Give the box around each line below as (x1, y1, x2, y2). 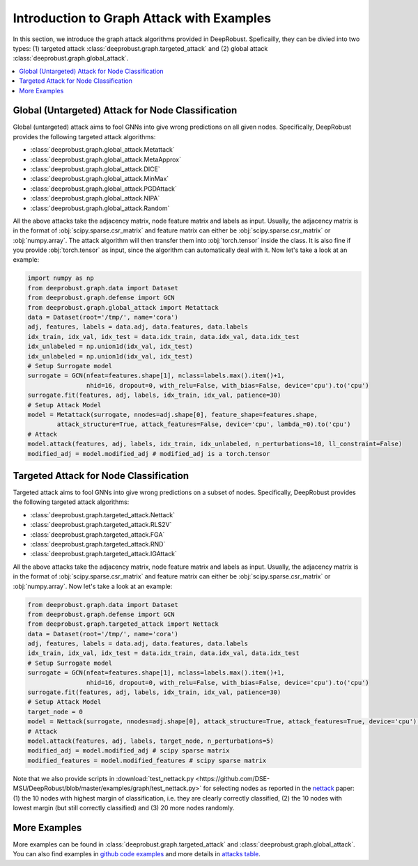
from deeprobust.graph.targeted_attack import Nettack (27, 620, 219, 628)
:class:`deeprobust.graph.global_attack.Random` (30, 204, 170, 212)
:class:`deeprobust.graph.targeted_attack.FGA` (30, 530, 165, 539)
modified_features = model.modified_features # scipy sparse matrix (27, 756, 267, 764)
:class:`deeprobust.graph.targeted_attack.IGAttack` (30, 550, 178, 558)
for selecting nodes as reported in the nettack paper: (203, 784, 355, 793)
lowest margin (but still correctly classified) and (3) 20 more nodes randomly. (13, 803, 235, 812)
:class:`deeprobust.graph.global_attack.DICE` (30, 164, 160, 173)
